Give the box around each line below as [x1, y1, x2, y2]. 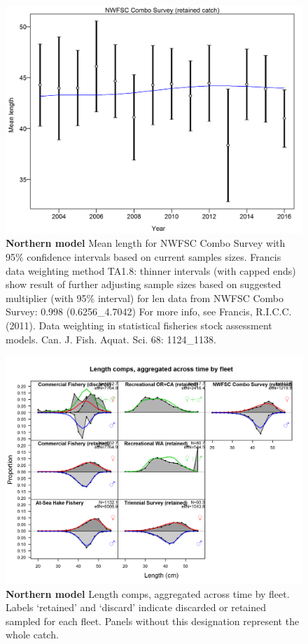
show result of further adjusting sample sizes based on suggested [6, 277, 281, 292]
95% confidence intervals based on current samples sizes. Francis [6, 250, 281, 264]
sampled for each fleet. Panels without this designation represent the [6, 613, 300, 628]
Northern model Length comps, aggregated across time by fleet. [6, 586, 290, 601]
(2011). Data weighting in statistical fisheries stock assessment [6, 318, 272, 333]
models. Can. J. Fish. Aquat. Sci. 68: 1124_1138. [6, 331, 216, 346]
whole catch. [6, 627, 59, 642]
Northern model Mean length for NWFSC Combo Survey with [6, 236, 286, 250]
